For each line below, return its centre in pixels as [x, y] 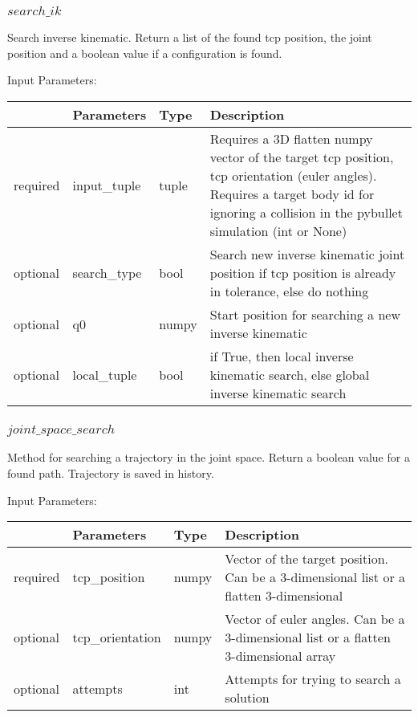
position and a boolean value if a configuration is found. [145, 53]
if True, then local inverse [282, 356]
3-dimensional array [280, 656]
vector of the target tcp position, [302, 157]
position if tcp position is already [303, 273]
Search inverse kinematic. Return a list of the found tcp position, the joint [190, 37]
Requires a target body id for [292, 194]
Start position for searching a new [305, 315]
